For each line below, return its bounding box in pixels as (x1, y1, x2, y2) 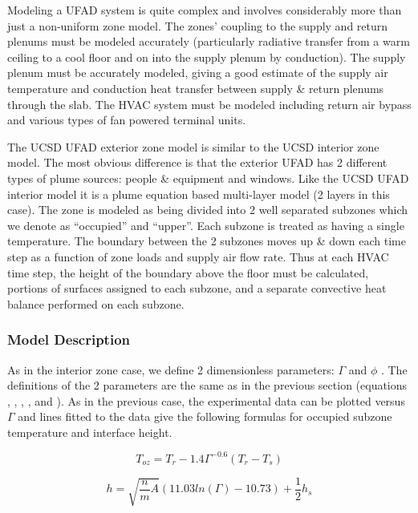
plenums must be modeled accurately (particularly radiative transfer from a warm (7, 33, 410, 50)
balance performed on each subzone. (7, 295, 185, 312)
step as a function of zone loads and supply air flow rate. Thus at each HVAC (7, 248, 389, 265)
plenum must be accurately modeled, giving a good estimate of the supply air (7, 64, 388, 81)
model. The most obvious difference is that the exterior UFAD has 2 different (7, 154, 388, 171)
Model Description (7, 329, 131, 349)
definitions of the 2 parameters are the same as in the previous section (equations (7, 377, 408, 394)
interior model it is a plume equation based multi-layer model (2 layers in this (7, 185, 390, 202)
